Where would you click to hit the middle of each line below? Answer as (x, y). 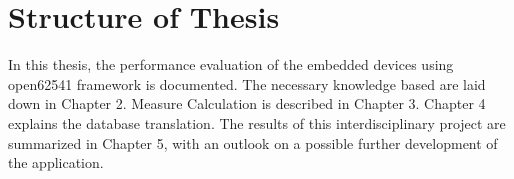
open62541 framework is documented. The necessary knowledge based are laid (247, 83)
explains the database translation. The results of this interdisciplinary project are (257, 122)
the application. (56, 162)
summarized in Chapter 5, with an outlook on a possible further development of (253, 142)
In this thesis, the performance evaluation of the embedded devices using (231, 64)
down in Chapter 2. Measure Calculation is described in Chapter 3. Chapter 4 (247, 103)
